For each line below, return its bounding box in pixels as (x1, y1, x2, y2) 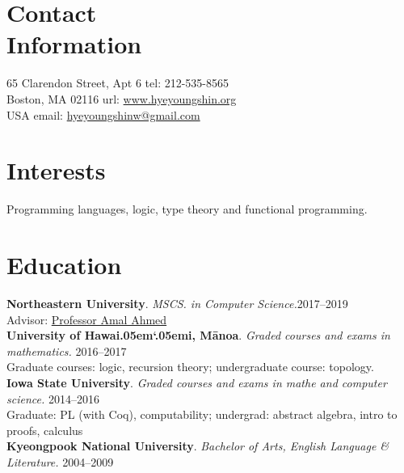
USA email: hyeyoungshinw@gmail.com (6, 106, 200, 123)
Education (6, 248, 122, 281)
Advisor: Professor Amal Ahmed (6, 310, 167, 327)
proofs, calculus (6, 421, 83, 438)
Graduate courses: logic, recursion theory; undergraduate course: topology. (6, 358, 374, 375)
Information (6, 27, 142, 61)
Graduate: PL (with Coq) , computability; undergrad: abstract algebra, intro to (6, 406, 398, 423)
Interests (6, 154, 106, 187)
